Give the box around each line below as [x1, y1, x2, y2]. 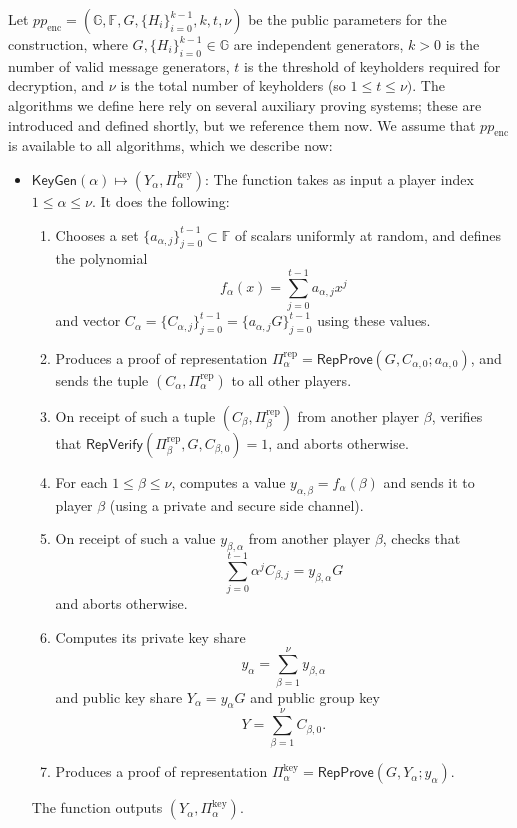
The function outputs [31, 797, 163, 818]
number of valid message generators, [8, 55, 230, 76]
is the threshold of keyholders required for [244, 55, 501, 76]
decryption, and [8, 75, 105, 96]
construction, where [8, 34, 128, 54]
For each [55, 471, 108, 492]
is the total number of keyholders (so [120, 75, 346, 96]
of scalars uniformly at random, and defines [234, 224, 501, 245]
